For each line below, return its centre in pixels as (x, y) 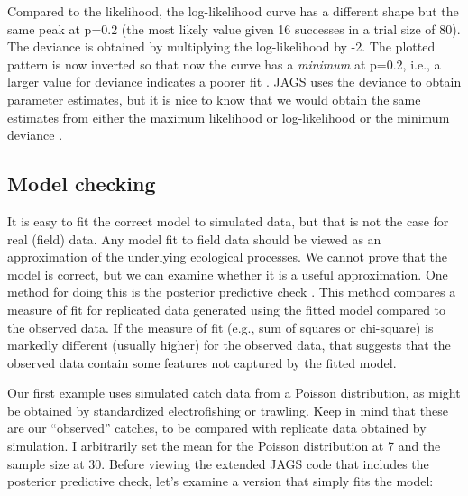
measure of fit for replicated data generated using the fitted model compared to (227, 309)
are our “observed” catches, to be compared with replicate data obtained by (217, 428)
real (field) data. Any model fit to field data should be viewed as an (194, 239)
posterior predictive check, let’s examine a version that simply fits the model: (220, 481)
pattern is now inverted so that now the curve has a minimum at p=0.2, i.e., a (224, 64)
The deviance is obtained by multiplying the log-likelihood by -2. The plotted (221, 46)
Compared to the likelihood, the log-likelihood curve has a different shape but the (233, 11)
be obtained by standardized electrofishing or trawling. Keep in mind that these (228, 410)
